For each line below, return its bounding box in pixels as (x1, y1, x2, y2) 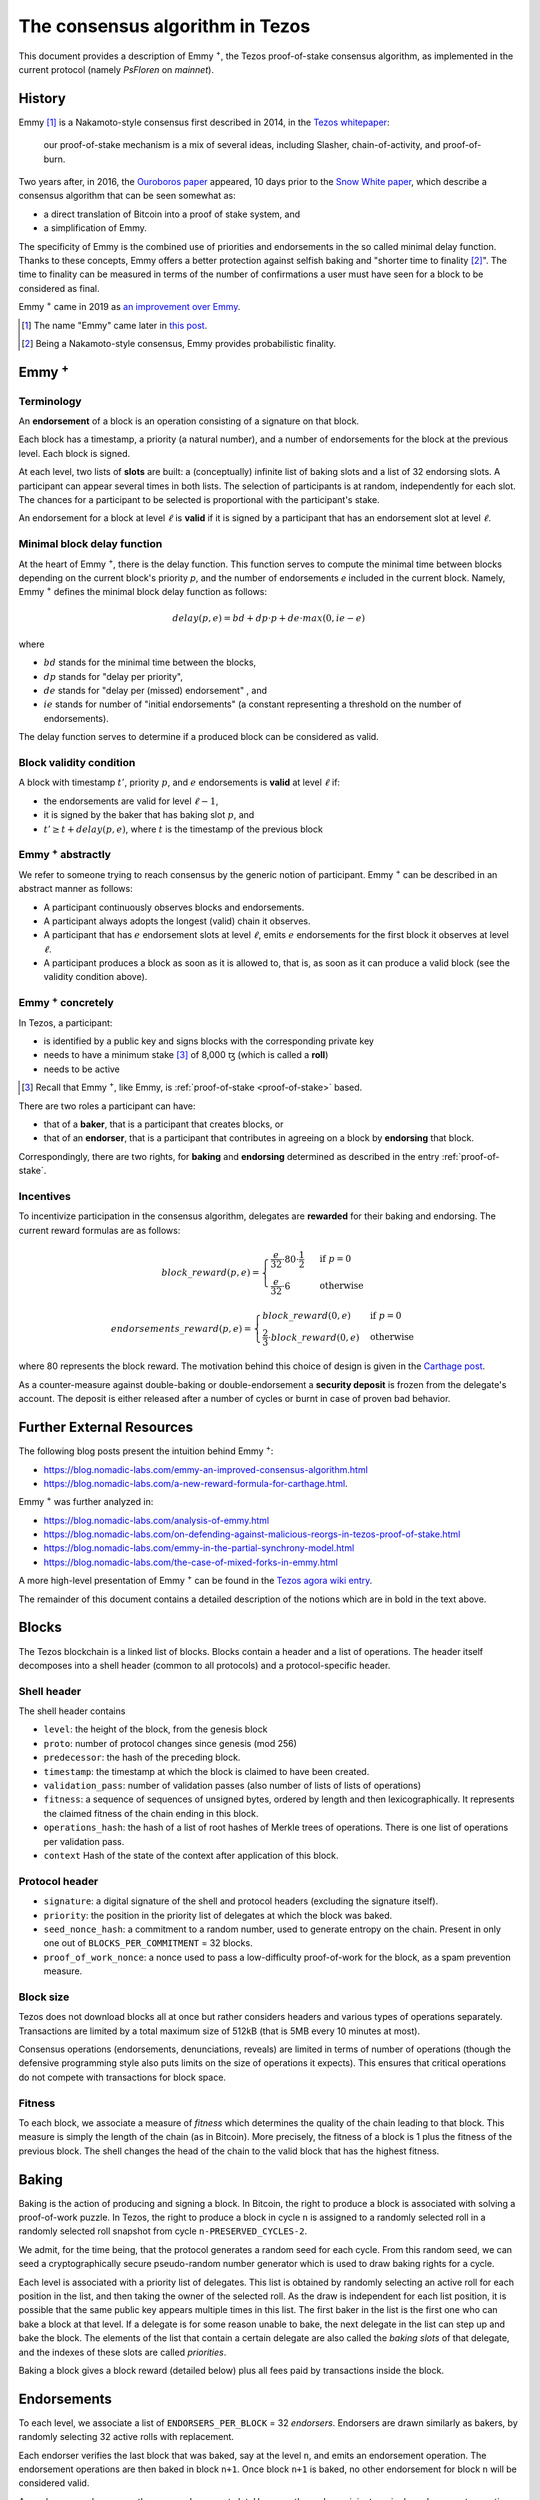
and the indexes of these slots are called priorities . (18, 2346, 227, 2358)
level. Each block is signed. (18, 447, 130, 459)
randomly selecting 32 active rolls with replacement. (18, 2431, 235, 2443)
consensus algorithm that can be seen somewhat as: (18, 190, 236, 202)
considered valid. (18, 2477, 90, 2489)
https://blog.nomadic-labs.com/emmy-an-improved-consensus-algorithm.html (43, 1463, 369, 1475)
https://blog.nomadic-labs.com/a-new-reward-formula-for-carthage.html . (43, 1477, 349, 1489)
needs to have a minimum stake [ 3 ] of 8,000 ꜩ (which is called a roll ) (43, 1049, 329, 1061)
